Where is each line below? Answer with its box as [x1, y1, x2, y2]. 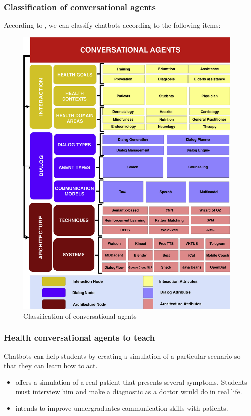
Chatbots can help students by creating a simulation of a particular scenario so [4, 351, 241, 361]
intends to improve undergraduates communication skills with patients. [15, 402, 228, 413]
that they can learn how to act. [4, 360, 98, 371]
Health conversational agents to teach [4, 332, 155, 344]
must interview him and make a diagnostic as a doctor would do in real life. [15, 386, 242, 396]
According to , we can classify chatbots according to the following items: [4, 20, 221, 30]
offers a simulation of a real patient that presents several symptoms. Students [15, 376, 247, 387]
